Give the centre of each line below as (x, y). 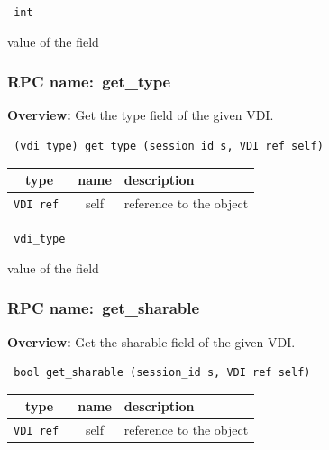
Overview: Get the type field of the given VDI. (141, 115)
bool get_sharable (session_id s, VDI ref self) (162, 373)
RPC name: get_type (89, 82)
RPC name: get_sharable (104, 308)
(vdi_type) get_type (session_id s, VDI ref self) (169, 147)
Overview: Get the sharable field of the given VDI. (151, 341)
